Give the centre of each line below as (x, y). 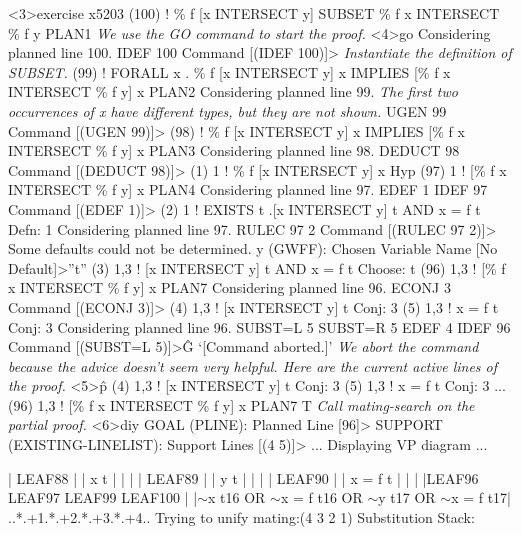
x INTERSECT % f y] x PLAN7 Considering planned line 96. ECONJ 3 (229, 287)
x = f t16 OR (321, 497)
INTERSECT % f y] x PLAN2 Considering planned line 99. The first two (233, 91)
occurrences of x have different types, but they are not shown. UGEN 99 (227, 110)
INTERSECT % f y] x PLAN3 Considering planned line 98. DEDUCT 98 (234, 150)
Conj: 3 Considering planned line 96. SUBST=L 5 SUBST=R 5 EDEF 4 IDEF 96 (259, 326)
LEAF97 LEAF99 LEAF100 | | (103, 497)
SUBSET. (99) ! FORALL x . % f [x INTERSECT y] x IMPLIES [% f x (229, 71)
